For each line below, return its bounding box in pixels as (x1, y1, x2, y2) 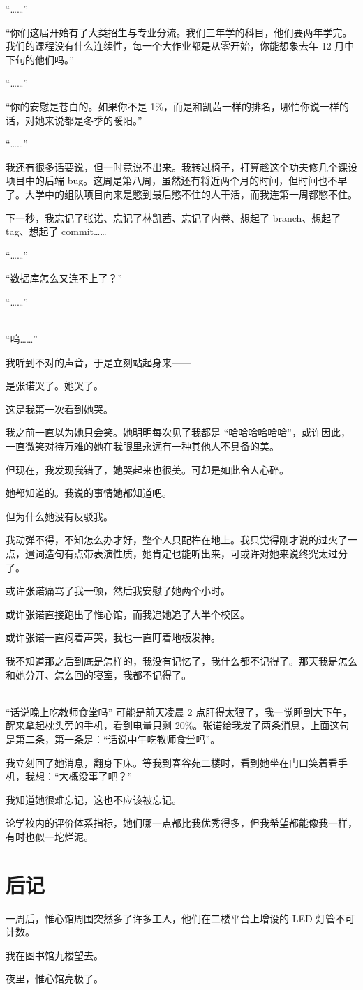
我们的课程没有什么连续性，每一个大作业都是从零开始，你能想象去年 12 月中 (6, 38, 355, 53)
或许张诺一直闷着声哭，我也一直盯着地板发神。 (6, 630, 221, 645)
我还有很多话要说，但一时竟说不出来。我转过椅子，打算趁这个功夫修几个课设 (6, 159, 357, 174)
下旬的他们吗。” (6, 52, 74, 66)
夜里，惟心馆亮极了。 (6, 971, 103, 986)
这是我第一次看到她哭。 (6, 401, 113, 416)
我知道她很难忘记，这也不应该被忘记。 (6, 792, 181, 807)
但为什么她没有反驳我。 (6, 509, 113, 523)
